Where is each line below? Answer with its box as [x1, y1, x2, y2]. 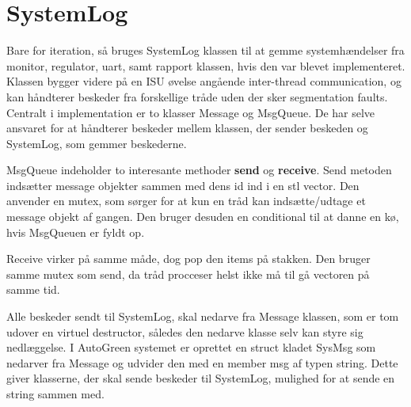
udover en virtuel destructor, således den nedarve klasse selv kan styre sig [6, 323, 363, 340]
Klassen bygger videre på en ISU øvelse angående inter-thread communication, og [6, 73, 401, 89]
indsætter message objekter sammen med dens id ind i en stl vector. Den [6, 177, 360, 193]
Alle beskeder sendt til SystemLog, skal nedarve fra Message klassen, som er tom [6, 308, 399, 325]
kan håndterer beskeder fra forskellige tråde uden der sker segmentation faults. [6, 88, 388, 105]
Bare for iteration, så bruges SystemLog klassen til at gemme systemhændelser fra [6, 42, 405, 59]
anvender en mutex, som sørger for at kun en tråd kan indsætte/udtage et [6, 192, 366, 209]
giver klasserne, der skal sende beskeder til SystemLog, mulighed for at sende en [6, 370, 395, 386]
